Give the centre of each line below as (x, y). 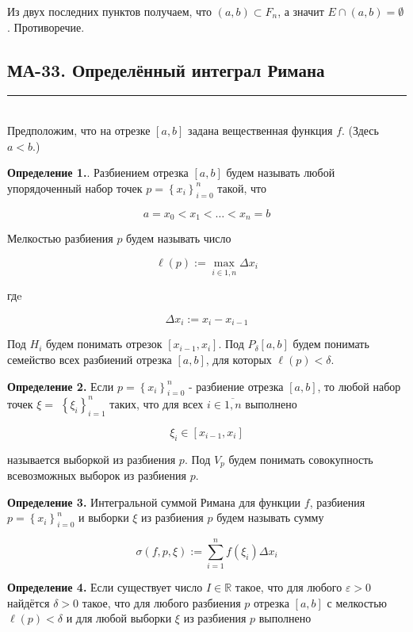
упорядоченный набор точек (75, 188)
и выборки (104, 517)
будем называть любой (281, 172)
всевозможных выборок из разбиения (97, 475)
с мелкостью (357, 602)
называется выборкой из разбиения (92, 459)
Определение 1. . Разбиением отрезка (98, 172)
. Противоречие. (46, 27)
